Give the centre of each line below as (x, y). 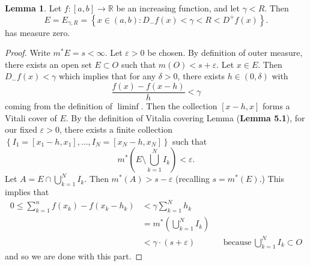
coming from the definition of (59, 106)
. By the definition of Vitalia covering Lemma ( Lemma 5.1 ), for (185, 117)
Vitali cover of (31, 117)
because (237, 242)
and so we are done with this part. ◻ (74, 256)
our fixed (21, 129)
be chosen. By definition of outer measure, (225, 53)
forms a (276, 106)
